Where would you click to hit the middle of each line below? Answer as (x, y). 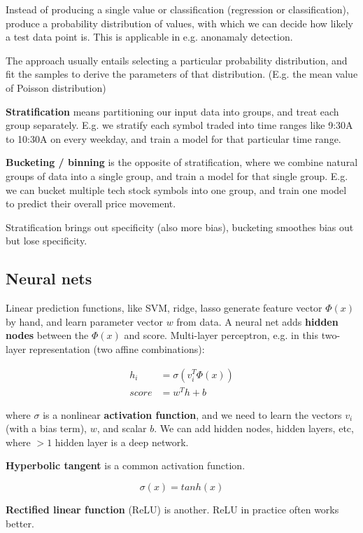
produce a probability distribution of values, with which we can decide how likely (179, 23)
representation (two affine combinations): (117, 348)
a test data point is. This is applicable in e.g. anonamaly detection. (149, 37)
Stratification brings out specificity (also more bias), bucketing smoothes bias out (180, 227)
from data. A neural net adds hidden (257, 321)
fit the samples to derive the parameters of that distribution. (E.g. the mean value (182, 74)
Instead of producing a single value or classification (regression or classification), (177, 9)
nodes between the (47, 335)
